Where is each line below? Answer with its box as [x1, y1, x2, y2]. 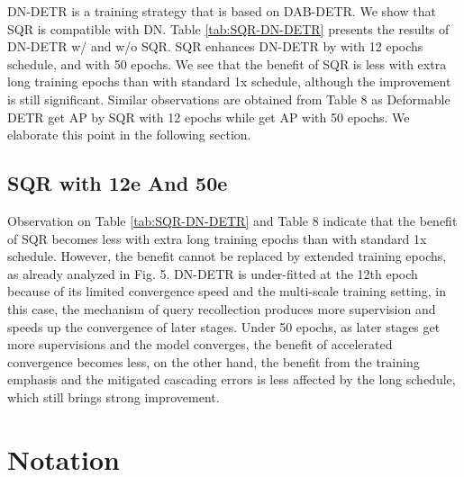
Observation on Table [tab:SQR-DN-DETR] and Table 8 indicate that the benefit [7, 211, 458, 229]
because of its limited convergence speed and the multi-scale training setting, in [7, 282, 446, 301]
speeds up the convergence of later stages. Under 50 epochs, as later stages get [7, 317, 441, 336]
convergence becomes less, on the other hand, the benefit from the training [7, 352, 420, 371]
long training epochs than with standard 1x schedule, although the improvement [7, 72, 451, 91]
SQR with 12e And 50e [7, 169, 228, 197]
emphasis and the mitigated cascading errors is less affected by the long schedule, [7, 370, 456, 389]
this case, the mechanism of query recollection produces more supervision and [7, 299, 436, 318]
